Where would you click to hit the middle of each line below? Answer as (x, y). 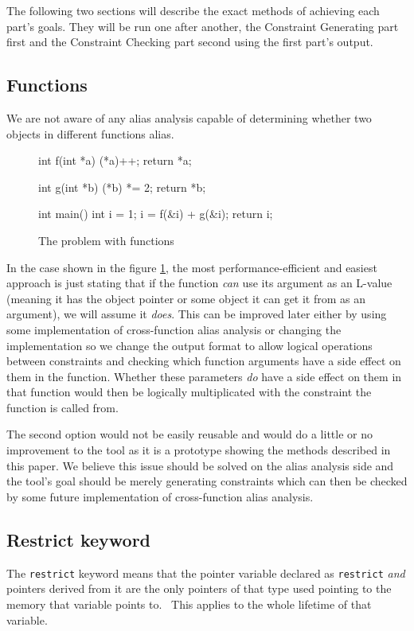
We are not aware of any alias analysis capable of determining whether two (189, 117)
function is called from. (62, 407)
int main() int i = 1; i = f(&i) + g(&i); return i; (156, 214)
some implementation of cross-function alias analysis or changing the (174, 329)
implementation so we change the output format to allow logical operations (189, 345)
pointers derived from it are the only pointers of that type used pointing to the (199, 588)
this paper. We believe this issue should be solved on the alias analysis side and (200, 465)
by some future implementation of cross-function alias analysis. (160, 496)
